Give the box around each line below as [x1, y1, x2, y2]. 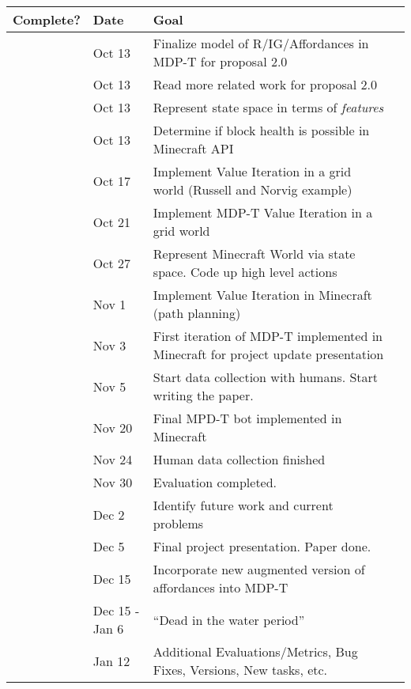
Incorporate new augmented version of [153, 560, 365, 578]
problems [153, 514, 204, 532]
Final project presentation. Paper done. [153, 537, 371, 555]
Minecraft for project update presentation [153, 345, 384, 363]
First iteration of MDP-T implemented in [153, 327, 383, 345]
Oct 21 [92, 212, 130, 231]
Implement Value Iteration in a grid [153, 162, 352, 180]
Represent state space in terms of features [153, 98, 384, 116]
